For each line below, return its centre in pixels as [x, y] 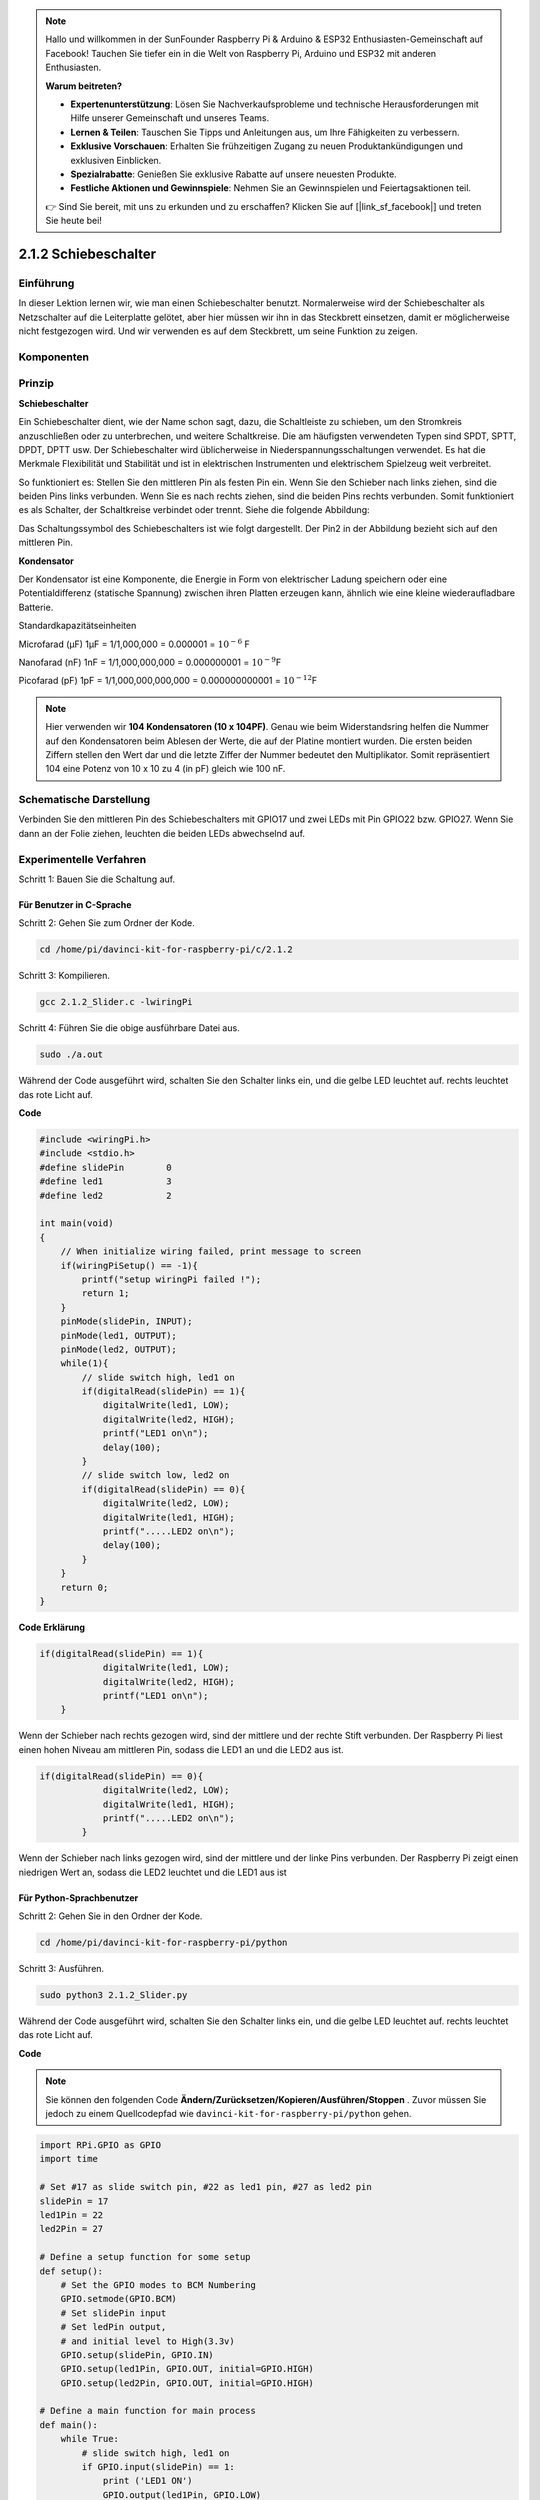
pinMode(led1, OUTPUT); [118, 1335]
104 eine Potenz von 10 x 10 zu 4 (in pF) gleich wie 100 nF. [165, 769]
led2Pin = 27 [71, 2229]
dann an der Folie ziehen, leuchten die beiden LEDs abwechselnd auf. [161, 833]
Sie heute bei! [73, 221]
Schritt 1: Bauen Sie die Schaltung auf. [96, 879]
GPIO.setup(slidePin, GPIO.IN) [137, 2354]
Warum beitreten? [84, 86]
